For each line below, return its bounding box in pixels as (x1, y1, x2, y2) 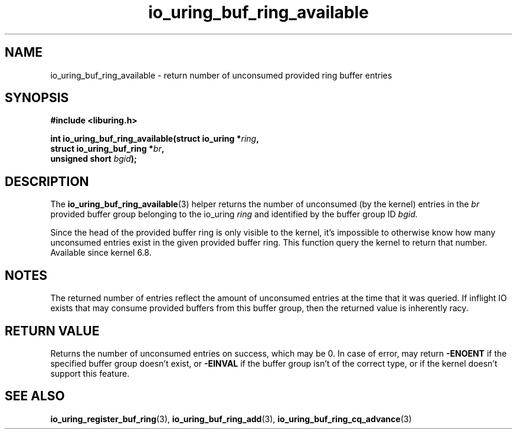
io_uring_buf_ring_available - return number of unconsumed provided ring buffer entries (50, 70, 392, 80)
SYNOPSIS (5, 90, 69, 106)
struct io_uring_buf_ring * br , (50, 143, 165, 154)
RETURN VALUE (5, 323, 100, 338)
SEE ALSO (5, 389, 65, 404)
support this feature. (50, 368, 130, 378)
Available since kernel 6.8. (50, 247, 152, 258)
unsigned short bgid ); (50, 154, 137, 164)
